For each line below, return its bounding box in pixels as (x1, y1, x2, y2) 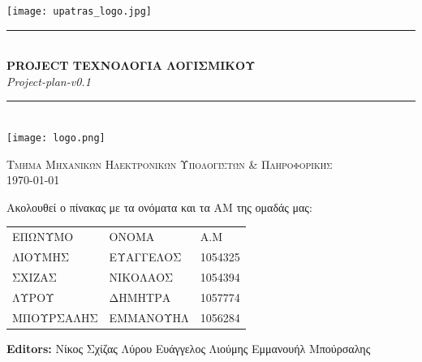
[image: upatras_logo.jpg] (6, 6, 152, 17)
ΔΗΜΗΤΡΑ (109, 288, 171, 305)
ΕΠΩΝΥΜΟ (12, 228, 74, 245)
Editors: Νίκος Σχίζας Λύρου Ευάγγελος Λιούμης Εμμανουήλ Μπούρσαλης (6, 339, 371, 356)
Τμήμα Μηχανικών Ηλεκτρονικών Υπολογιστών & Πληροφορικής (6, 155, 333, 172)
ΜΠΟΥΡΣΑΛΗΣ (12, 308, 98, 325)
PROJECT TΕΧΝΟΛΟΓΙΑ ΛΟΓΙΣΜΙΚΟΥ (6, 57, 256, 74)
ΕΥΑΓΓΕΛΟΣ (109, 248, 182, 265)
